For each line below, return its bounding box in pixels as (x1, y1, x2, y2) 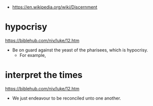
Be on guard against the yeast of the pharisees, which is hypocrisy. (12, 47, 148, 53)
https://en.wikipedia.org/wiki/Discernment (12, 4, 98, 10)
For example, (19, 52, 46, 58)
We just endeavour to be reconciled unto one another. (12, 95, 121, 101)
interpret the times (5, 70, 83, 80)
